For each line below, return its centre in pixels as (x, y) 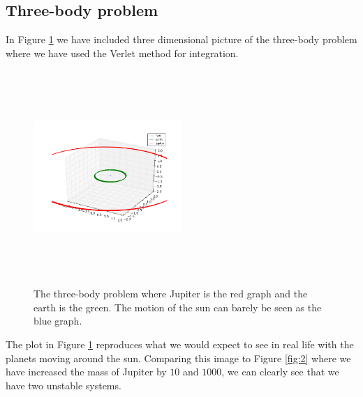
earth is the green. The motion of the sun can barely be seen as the (178, 307)
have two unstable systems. (64, 385)
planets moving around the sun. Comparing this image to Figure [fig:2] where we (178, 358)
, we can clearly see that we (280, 372)
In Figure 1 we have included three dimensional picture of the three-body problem (181, 39)
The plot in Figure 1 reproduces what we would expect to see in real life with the (180, 344)
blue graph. (58, 321)
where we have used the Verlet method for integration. (122, 53)
